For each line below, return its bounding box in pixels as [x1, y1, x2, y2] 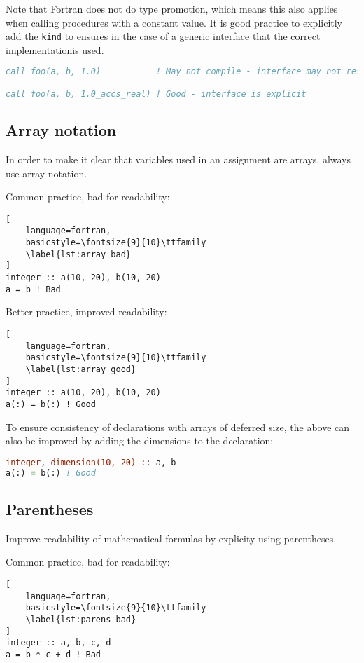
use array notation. [6, 165, 87, 180]
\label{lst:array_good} [25, 364, 136, 374]
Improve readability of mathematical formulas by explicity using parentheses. [6, 531, 337, 545]
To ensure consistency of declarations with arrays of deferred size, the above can [6, 419, 350, 434]
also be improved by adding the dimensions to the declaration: [6, 433, 274, 448]
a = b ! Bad [6, 284, 61, 294]
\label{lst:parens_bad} [25, 614, 136, 624]
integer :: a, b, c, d [6, 638, 111, 648]
